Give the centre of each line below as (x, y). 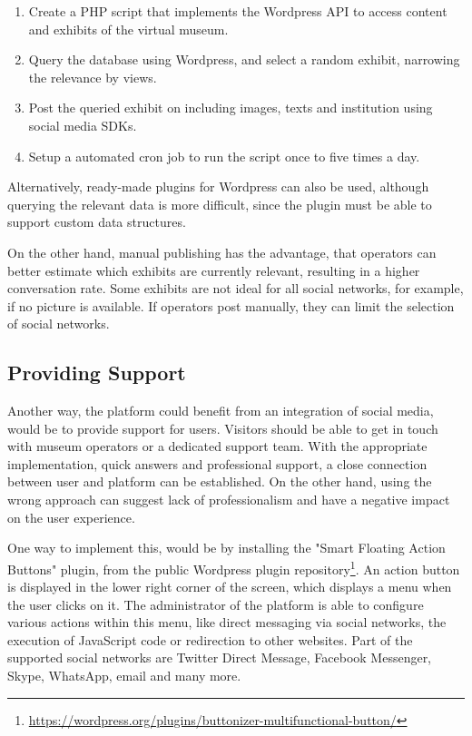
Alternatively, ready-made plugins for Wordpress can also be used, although (218, 186)
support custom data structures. (97, 222)
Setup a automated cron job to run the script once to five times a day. (224, 156)
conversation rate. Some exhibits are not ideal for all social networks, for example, (236, 288)
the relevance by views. (93, 77)
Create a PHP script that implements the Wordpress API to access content (238, 11)
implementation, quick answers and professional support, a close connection (217, 463)
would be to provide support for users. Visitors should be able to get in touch (223, 428)
